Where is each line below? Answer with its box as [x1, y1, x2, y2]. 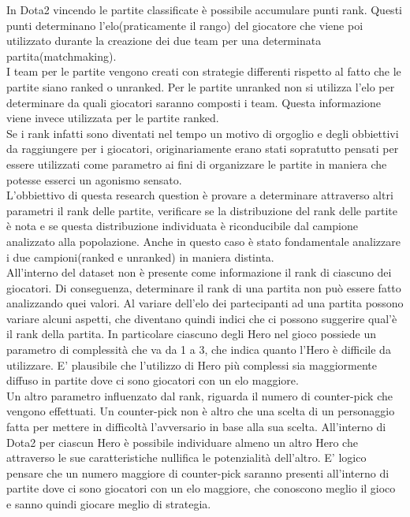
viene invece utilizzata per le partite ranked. [6, 110, 219, 126]
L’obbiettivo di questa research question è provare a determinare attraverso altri [6, 187, 393, 203]
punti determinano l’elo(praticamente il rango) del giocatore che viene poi [6, 17, 363, 33]
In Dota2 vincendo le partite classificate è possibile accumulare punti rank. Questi [6, 2, 402, 17]
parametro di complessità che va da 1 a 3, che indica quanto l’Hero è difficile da [6, 341, 391, 358]
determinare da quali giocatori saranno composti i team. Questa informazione [6, 94, 381, 110]
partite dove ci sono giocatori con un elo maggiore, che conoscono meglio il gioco [6, 480, 396, 497]
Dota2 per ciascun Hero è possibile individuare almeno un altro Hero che [6, 433, 358, 450]
